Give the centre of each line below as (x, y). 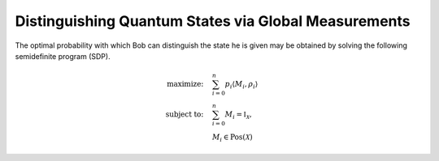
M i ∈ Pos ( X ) (232, 138)
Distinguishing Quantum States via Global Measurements (213, 21)
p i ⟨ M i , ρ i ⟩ (241, 85)
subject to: (185, 114)
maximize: (185, 84)
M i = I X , (238, 115)
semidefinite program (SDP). (63, 56)
